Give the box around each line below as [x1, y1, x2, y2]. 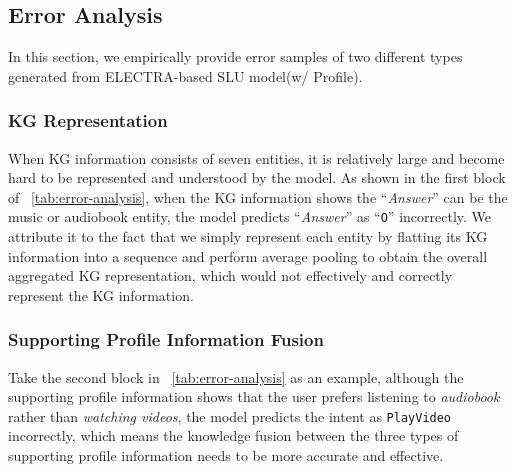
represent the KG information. [8, 284, 194, 305]
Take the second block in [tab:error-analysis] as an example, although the [8, 366, 464, 387]
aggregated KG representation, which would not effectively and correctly [8, 265, 453, 286]
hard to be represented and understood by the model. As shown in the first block [8, 167, 506, 188]
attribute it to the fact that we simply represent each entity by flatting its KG [8, 226, 488, 247]
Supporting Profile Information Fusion [8, 327, 324, 352]
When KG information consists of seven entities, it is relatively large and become [8, 147, 505, 168]
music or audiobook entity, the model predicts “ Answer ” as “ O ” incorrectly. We [8, 206, 491, 227]
